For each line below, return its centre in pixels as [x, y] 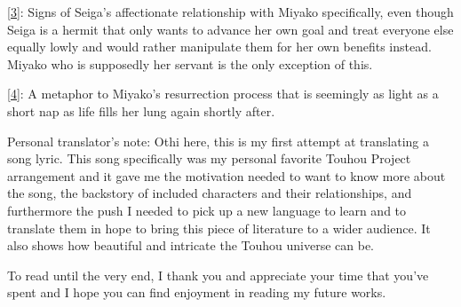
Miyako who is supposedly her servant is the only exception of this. [190, 63]
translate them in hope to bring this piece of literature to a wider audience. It [219, 228]
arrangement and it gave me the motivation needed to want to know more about [227, 175]
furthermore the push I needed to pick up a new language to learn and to [207, 210]
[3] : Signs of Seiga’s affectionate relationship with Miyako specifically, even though [230, 12]
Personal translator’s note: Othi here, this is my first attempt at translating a [219, 141]
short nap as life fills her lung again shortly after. [141, 110]
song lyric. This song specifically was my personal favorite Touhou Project [209, 158]
